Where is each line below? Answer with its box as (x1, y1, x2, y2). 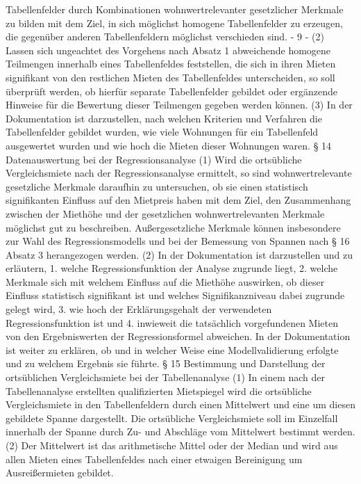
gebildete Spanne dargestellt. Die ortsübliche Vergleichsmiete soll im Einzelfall (6, 410, 338, 425)
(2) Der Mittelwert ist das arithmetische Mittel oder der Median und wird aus (6, 438, 338, 452)
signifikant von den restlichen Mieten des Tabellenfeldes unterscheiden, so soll (6, 70, 335, 84)
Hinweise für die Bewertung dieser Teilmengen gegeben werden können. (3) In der (6, 97, 353, 112)
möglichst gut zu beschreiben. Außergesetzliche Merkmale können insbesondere (6, 220, 341, 234)
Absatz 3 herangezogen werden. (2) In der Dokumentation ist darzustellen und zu (6, 247, 353, 261)
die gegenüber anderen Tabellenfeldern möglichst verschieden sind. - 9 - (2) (6, 29, 324, 44)
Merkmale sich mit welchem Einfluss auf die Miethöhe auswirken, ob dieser (6, 274, 325, 289)
